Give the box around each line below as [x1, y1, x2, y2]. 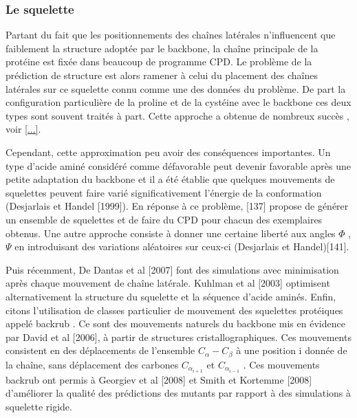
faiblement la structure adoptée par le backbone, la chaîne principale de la [6, 41, 318, 55]
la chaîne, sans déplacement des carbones [6, 357, 179, 371]
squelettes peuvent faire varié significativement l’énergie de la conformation [6, 185, 322, 199]
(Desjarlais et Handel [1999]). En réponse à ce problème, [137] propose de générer [6, 199, 349, 213]
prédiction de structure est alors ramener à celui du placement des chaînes [6, 68, 318, 82]
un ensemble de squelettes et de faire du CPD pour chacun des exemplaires [6, 212, 323, 226]
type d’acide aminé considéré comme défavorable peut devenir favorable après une [6, 158, 351, 173]
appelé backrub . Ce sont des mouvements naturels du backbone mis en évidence [6, 316, 345, 331]
